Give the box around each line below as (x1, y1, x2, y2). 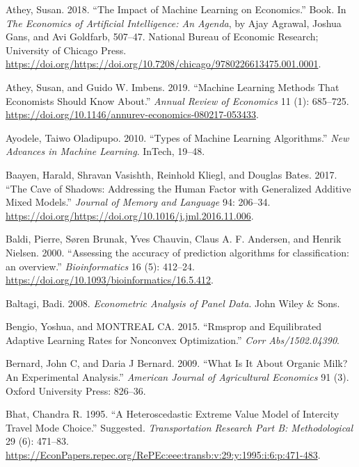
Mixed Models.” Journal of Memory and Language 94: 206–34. (6, 195, 271, 209)
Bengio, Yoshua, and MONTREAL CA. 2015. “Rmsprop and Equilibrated (6, 319, 322, 334)
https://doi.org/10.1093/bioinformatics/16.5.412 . (6, 272, 214, 287)
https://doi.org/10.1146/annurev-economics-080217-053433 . (6, 107, 259, 122)
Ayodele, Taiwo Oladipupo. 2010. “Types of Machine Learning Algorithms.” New (6, 130, 349, 145)
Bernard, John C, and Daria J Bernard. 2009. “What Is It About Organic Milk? (6, 356, 348, 370)
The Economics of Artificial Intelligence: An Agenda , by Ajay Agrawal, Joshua (6, 15, 342, 30)
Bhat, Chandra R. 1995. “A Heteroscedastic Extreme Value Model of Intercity (6, 407, 340, 421)
